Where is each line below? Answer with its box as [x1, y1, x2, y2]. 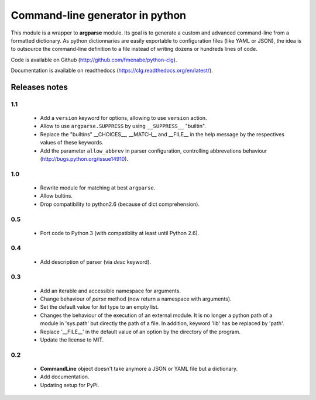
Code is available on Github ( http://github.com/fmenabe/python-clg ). [11, 56, 177, 63]
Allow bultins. [40, 192, 73, 199]
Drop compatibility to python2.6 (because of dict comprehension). [40, 201, 200, 208]
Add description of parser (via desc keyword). [40, 258, 152, 265]
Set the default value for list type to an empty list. [40, 304, 159, 311]
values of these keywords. [40, 139, 104, 146]
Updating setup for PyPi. [40, 381, 99, 388]
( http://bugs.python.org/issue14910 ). [40, 156, 129, 163]
